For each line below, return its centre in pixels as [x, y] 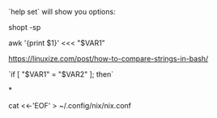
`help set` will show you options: [62, 12]
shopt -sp [25, 27]
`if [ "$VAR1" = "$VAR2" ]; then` [61, 74]
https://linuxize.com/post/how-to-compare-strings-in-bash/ [108, 59]
